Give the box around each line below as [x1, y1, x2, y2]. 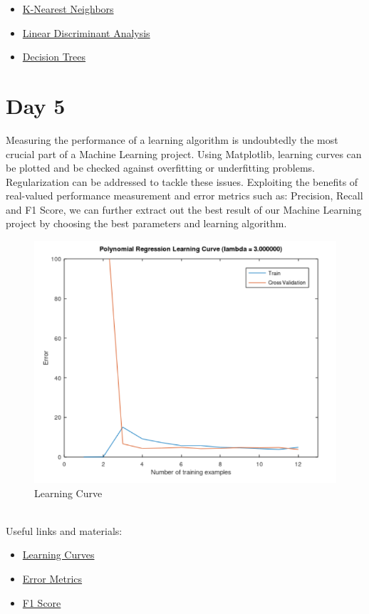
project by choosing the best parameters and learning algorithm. [6, 216, 287, 231]
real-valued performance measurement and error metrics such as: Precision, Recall [6, 188, 363, 203]
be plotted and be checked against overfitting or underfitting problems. [6, 160, 315, 175]
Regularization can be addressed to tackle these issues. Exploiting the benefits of [6, 174, 358, 189]
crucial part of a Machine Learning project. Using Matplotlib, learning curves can [6, 146, 362, 161]
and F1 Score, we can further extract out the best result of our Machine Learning [6, 202, 362, 217]
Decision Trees [22, 49, 86, 64]
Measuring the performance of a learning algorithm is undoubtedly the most [6, 132, 338, 147]
